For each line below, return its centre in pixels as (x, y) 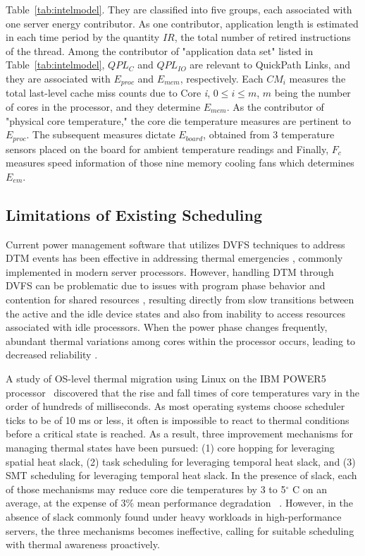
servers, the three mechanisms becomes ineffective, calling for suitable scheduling (180, 530)
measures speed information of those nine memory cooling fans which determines (180, 163)
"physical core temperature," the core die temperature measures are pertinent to (179, 120)
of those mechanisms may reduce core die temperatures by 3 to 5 (146, 489)
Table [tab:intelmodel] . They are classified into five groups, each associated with (179, 9)
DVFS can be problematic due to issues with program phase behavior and (166, 285)
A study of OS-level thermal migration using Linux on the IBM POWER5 (166, 378)
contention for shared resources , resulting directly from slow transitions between (180, 300)
